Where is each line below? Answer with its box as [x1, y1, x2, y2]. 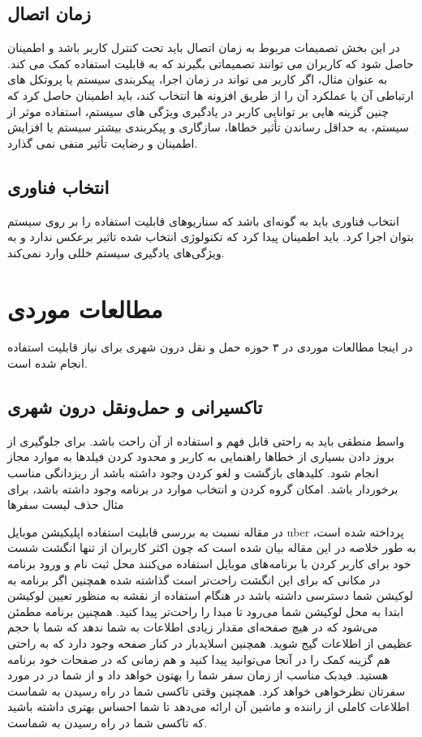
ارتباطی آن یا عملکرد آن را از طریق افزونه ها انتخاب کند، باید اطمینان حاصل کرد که [7, 86, 414, 103]
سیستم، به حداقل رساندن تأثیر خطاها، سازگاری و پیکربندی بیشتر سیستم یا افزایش [7, 119, 409, 136]
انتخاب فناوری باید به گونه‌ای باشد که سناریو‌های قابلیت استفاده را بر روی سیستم [7, 212, 399, 229]
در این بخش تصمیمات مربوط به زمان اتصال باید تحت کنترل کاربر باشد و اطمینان [7, 39, 400, 56]
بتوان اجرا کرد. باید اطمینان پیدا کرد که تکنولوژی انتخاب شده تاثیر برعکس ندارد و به [7, 228, 414, 245]
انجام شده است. [7, 355, 88, 372]
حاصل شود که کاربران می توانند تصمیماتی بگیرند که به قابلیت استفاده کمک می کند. [7, 54, 414, 71]
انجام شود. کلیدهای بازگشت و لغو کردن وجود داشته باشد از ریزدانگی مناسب [7, 464, 379, 481]
